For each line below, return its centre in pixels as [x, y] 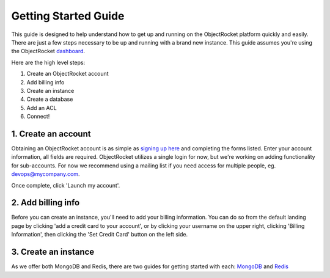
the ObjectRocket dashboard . [48, 51]
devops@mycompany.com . [46, 174]
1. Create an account [51, 134]
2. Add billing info [46, 203]
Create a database [50, 99]
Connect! [38, 117]
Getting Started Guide [68, 16]
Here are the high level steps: [48, 62]
